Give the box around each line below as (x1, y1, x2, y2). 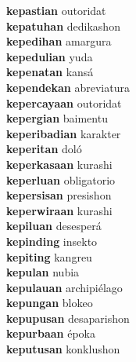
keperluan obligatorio (6, 171, 116, 188)
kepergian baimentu (6, 110, 108, 126)
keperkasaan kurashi (6, 155, 113, 172)
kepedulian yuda (6, 48, 93, 64)
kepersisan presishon (6, 187, 112, 203)
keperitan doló (6, 141, 82, 157)
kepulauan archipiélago (6, 279, 123, 295)
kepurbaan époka (6, 325, 95, 342)
